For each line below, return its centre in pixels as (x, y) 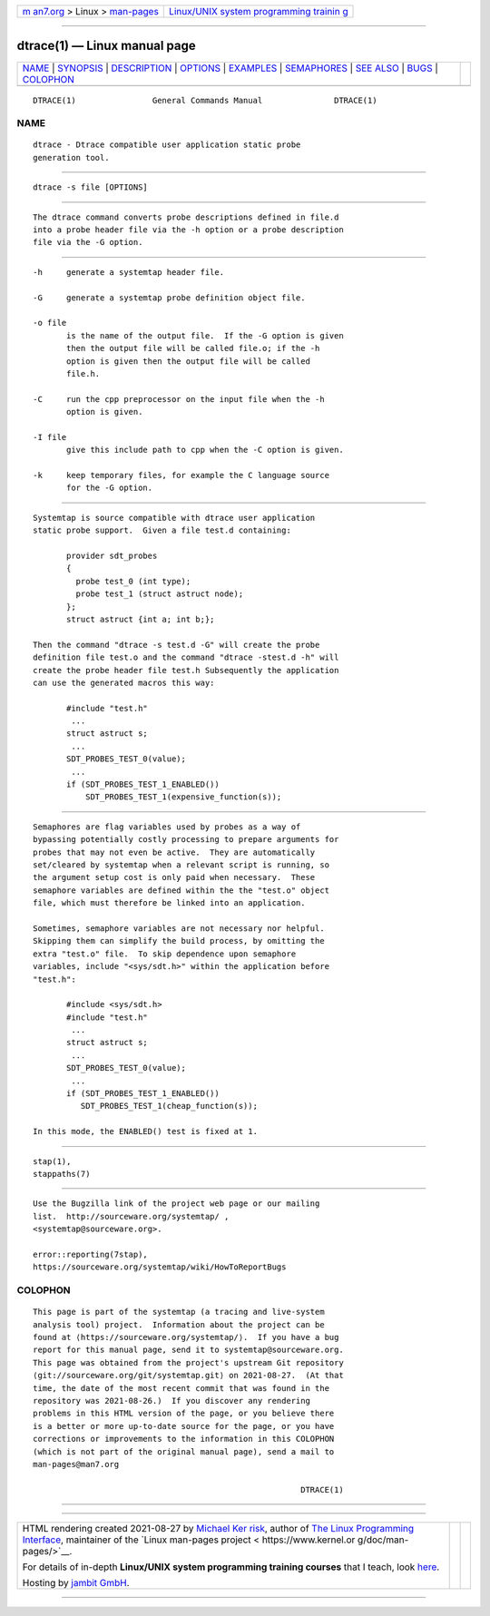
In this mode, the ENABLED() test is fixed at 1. (146, 1131)
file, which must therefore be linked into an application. (169, 903)
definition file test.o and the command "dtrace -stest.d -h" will (186, 657)
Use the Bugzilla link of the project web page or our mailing (176, 1204)
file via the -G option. (88, 242)
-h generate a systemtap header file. (129, 272)
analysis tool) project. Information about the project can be (179, 1324)
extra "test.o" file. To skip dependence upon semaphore (165, 954)
